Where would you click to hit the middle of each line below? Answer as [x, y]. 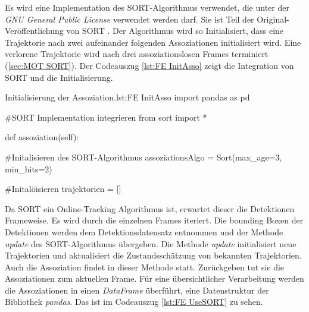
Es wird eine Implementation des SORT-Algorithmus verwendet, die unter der [147, 7]
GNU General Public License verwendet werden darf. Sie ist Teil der [129, 19]
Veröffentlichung [34, 31]
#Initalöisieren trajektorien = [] [63, 189]
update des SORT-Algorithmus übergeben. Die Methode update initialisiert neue [151, 243]
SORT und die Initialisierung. [59, 77]
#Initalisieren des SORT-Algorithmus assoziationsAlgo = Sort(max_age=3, [143, 157]
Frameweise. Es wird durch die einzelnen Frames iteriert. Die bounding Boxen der [154, 220]
